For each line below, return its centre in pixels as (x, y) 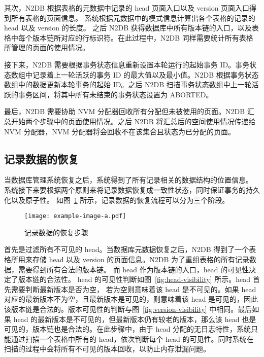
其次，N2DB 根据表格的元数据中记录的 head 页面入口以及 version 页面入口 (127, 8)
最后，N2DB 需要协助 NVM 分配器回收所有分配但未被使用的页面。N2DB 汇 (129, 111)
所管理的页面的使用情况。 (47, 47)
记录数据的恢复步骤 (56, 232)
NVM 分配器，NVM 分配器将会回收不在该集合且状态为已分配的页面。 (120, 131)
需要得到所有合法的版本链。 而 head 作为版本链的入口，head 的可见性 (134, 269)
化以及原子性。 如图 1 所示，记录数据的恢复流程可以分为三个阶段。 (117, 200)
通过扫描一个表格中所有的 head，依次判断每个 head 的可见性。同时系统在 (132, 338)
